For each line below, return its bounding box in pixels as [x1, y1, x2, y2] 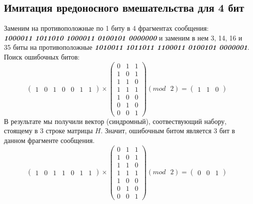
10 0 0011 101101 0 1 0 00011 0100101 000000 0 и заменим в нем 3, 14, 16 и [4, 32, 242, 42]
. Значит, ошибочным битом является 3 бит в [101, 125, 235, 136]
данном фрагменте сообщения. [4, 135, 95, 145]
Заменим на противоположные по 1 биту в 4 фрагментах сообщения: [4, 23, 209, 33]
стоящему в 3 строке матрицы [4, 125, 93, 136]
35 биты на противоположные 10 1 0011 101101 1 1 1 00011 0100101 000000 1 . [4, 42, 250, 52]
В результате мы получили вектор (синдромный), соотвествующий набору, [4, 116, 227, 126]
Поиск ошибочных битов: [4, 51, 80, 61]
